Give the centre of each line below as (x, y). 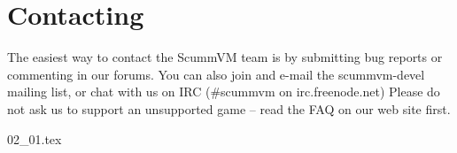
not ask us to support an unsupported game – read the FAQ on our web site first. (229, 108)
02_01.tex (35, 138)
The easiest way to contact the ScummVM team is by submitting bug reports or (225, 57)
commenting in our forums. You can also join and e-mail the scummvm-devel (216, 74)
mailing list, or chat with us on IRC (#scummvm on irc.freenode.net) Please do (224, 92)
